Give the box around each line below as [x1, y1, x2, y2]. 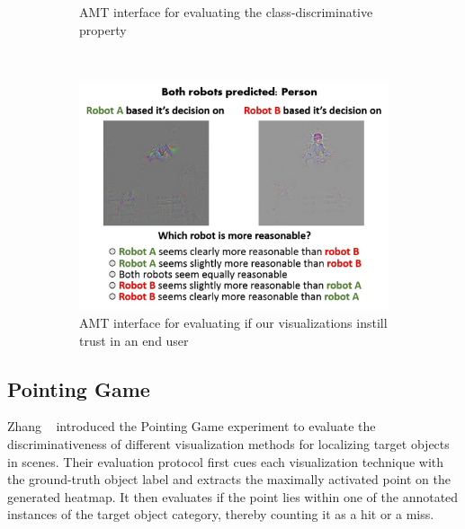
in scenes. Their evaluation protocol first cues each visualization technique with [7, 452, 444, 471]
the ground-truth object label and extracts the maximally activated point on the [7, 470, 451, 489]
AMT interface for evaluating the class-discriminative [79, 3, 373, 21]
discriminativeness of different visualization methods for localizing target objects [7, 435, 450, 453]
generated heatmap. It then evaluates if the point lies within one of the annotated [7, 487, 459, 506]
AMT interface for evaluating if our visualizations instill [79, 313, 388, 332]
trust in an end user [79, 331, 189, 349]
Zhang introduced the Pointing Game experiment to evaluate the [7, 417, 376, 436]
